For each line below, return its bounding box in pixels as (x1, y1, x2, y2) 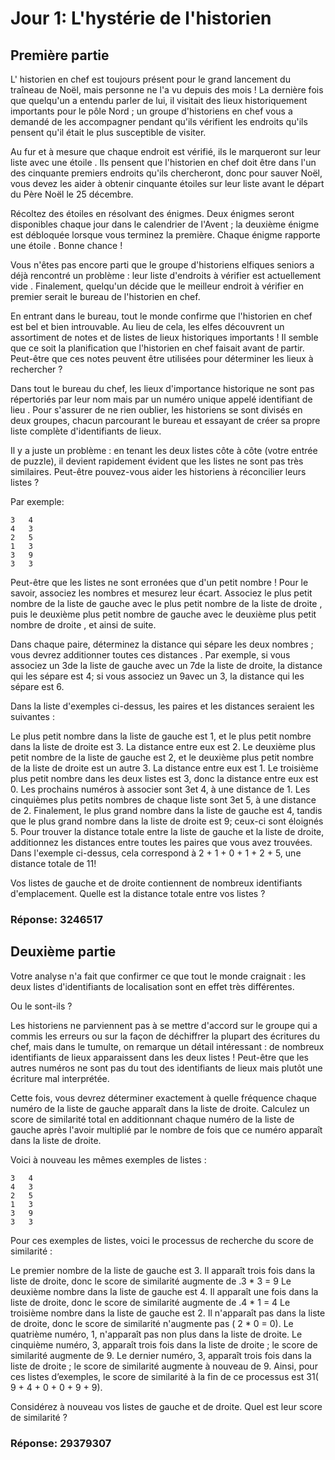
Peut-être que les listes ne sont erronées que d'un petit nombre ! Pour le (10, 577, 309, 588)
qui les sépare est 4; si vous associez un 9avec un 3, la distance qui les (10, 670, 305, 682)
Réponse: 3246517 (10, 912, 104, 926)
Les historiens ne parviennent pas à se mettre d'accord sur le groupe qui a (10, 1019, 318, 1031)
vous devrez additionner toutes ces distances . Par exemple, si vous (10, 649, 291, 661)
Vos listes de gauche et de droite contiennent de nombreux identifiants (10, 877, 303, 889)
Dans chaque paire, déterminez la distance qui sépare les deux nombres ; (10, 638, 314, 650)
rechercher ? (10, 363, 63, 375)
